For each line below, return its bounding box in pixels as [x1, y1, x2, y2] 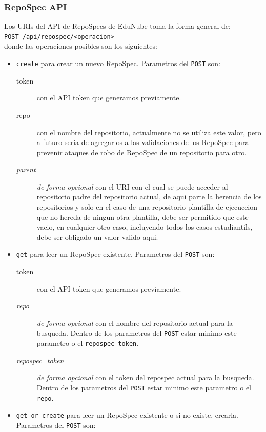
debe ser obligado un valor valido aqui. [36, 231, 158, 242]
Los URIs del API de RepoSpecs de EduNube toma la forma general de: [4, 20, 231, 31]
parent [16, 164, 36, 175]
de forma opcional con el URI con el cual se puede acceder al [36, 181, 228, 192]
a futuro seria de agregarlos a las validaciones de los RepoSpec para [36, 137, 249, 148]
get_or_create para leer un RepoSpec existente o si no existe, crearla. [16, 409, 238, 420]
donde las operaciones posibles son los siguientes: [4, 40, 157, 51]
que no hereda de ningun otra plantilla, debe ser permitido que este [36, 211, 249, 222]
